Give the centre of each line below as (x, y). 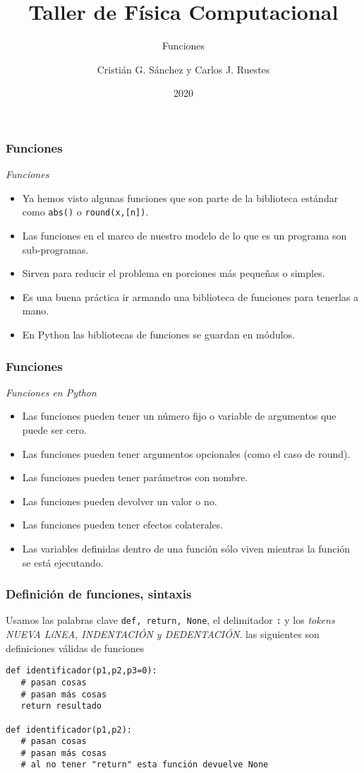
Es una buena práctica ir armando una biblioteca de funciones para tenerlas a (190, 296)
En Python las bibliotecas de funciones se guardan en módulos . (159, 335)
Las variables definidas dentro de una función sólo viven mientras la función (186, 548)
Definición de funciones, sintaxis (99, 594)
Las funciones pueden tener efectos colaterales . (123, 525)
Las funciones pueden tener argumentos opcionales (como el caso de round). (186, 453)
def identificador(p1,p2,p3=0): (81, 671)
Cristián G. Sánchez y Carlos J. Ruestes (183, 69)
